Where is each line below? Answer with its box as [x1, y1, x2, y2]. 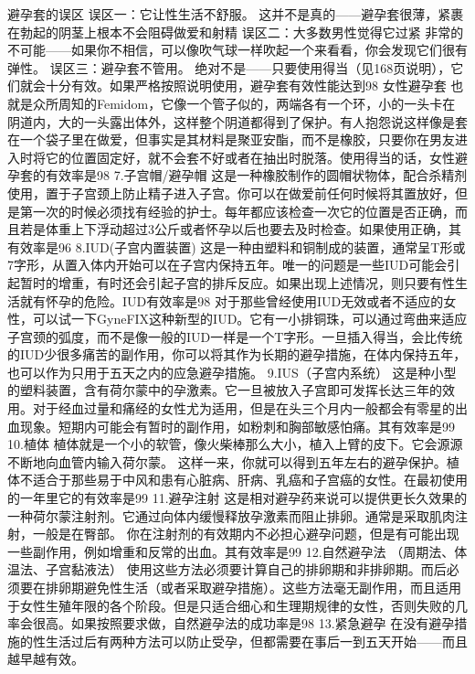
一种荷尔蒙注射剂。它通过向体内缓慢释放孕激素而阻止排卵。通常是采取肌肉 [7, 506, 455, 525]
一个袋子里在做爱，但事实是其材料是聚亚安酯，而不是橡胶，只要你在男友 [19, 130, 455, 149]
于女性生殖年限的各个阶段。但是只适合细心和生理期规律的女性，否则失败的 [7, 595, 455, 615]
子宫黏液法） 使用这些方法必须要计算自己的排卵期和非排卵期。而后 [45, 560, 447, 579]
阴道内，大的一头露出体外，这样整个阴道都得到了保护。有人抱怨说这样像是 [7, 112, 455, 131]
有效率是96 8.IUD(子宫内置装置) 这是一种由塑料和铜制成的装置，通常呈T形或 [7, 237, 466, 256]
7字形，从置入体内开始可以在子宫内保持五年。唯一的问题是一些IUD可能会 [7, 255, 448, 274]
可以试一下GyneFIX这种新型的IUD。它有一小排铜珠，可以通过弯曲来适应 [32, 309, 468, 328]
